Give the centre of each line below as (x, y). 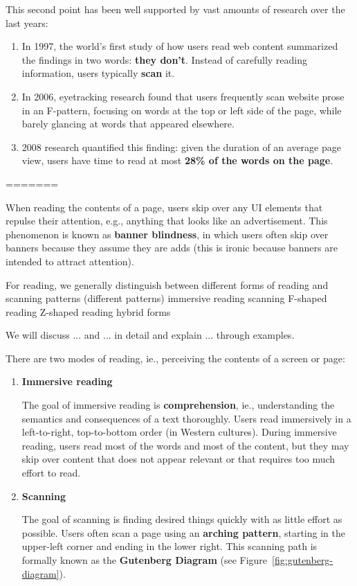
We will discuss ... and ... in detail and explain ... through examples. (150, 335)
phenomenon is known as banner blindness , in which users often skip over (167, 234)
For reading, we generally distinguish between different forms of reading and (167, 284)
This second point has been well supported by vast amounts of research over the (175, 9)
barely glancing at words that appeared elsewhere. (128, 124)
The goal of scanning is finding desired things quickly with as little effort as (182, 519)
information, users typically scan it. (98, 73)
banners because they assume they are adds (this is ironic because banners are (172, 248)
